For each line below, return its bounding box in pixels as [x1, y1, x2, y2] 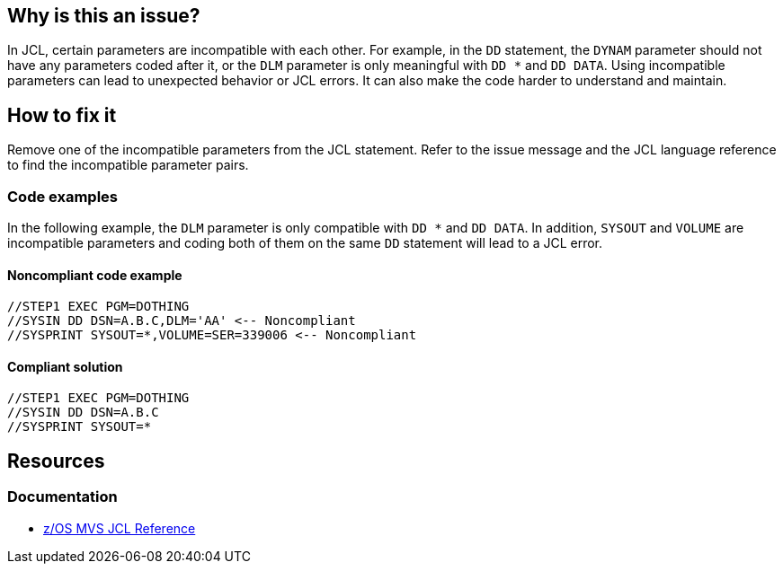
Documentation [7, 488, 118, 506]
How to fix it [7, 103, 117, 127]
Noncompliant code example [7, 267, 182, 283]
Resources [7, 449, 105, 472]
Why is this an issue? [7, 4, 200, 27]
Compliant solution [7, 358, 123, 374]
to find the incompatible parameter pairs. [7, 157, 249, 173]
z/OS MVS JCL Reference [43, 520, 196, 536]
